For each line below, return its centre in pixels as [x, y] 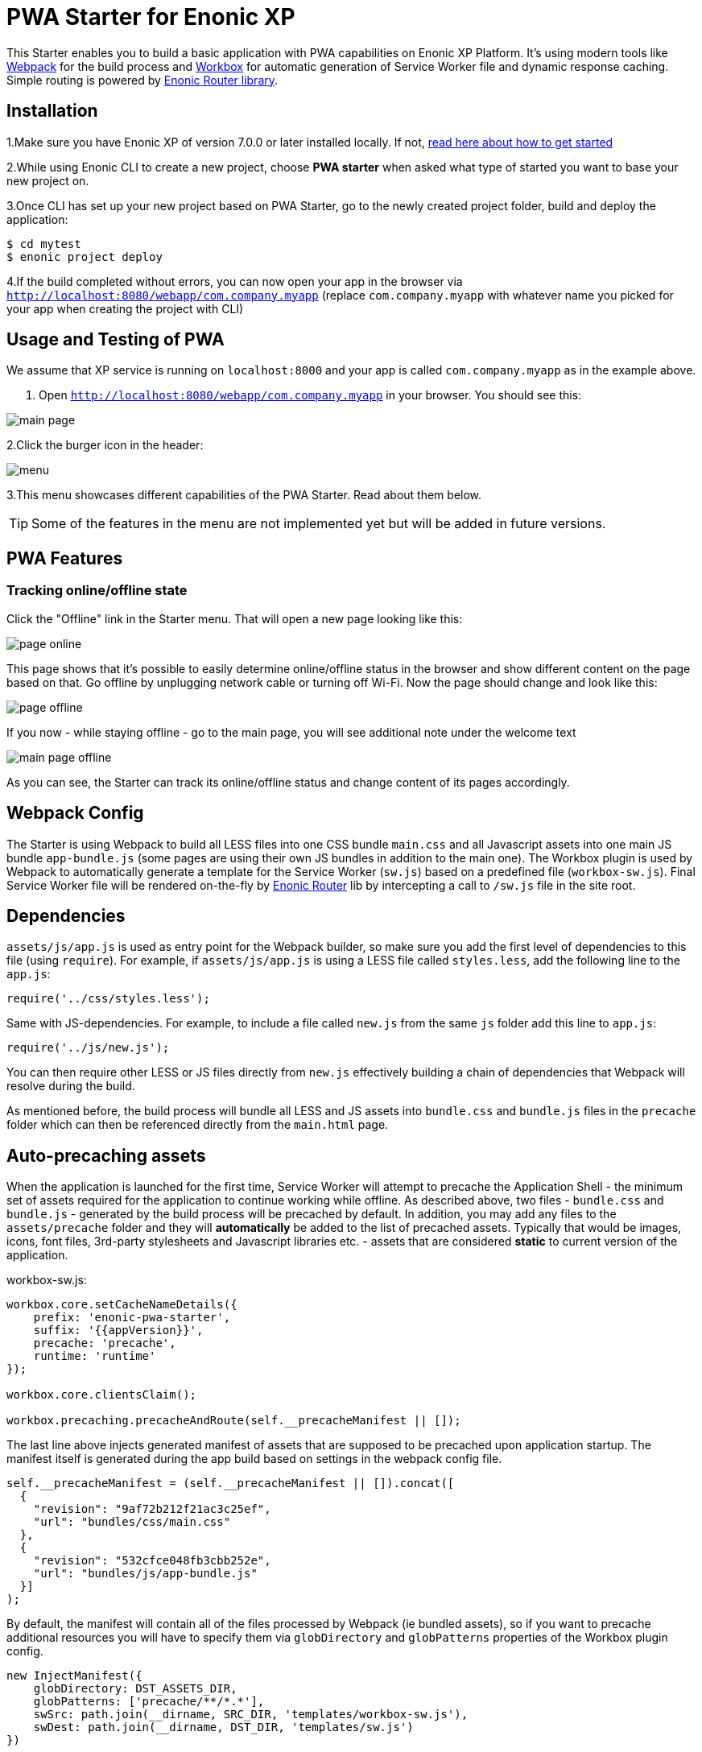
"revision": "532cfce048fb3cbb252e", [152, 1561]
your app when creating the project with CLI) [125, 308]
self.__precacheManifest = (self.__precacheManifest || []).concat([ [231, 1483]
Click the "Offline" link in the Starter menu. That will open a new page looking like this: [235, 618]
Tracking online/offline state [97, 591]
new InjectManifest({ [74, 1676]
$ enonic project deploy [85, 256]
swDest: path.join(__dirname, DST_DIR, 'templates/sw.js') [223, 1727]
